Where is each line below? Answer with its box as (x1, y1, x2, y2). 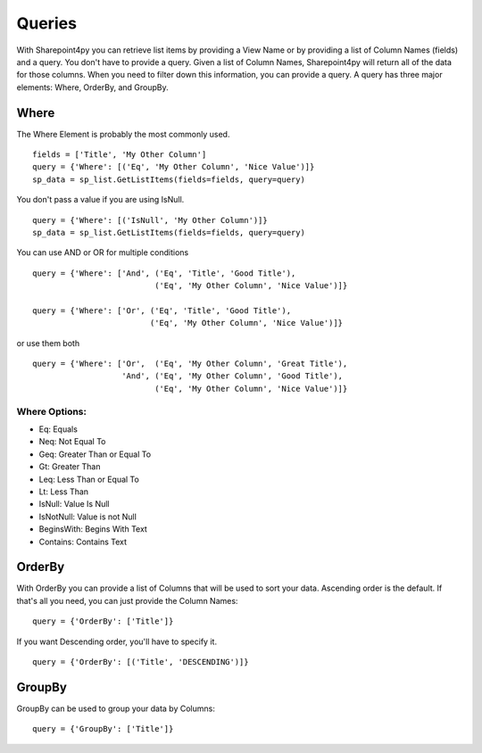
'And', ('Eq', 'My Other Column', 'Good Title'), (121, 371, 344, 381)
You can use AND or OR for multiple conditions (16, 247, 189, 258)
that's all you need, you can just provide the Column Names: (16, 595, 238, 606)
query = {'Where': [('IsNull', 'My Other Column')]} (32, 215, 268, 225)
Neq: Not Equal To (38, 436, 106, 447)
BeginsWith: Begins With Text (38, 524, 147, 534)
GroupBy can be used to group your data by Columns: (16, 703, 216, 714)
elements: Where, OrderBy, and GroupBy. (16, 81, 169, 93)
